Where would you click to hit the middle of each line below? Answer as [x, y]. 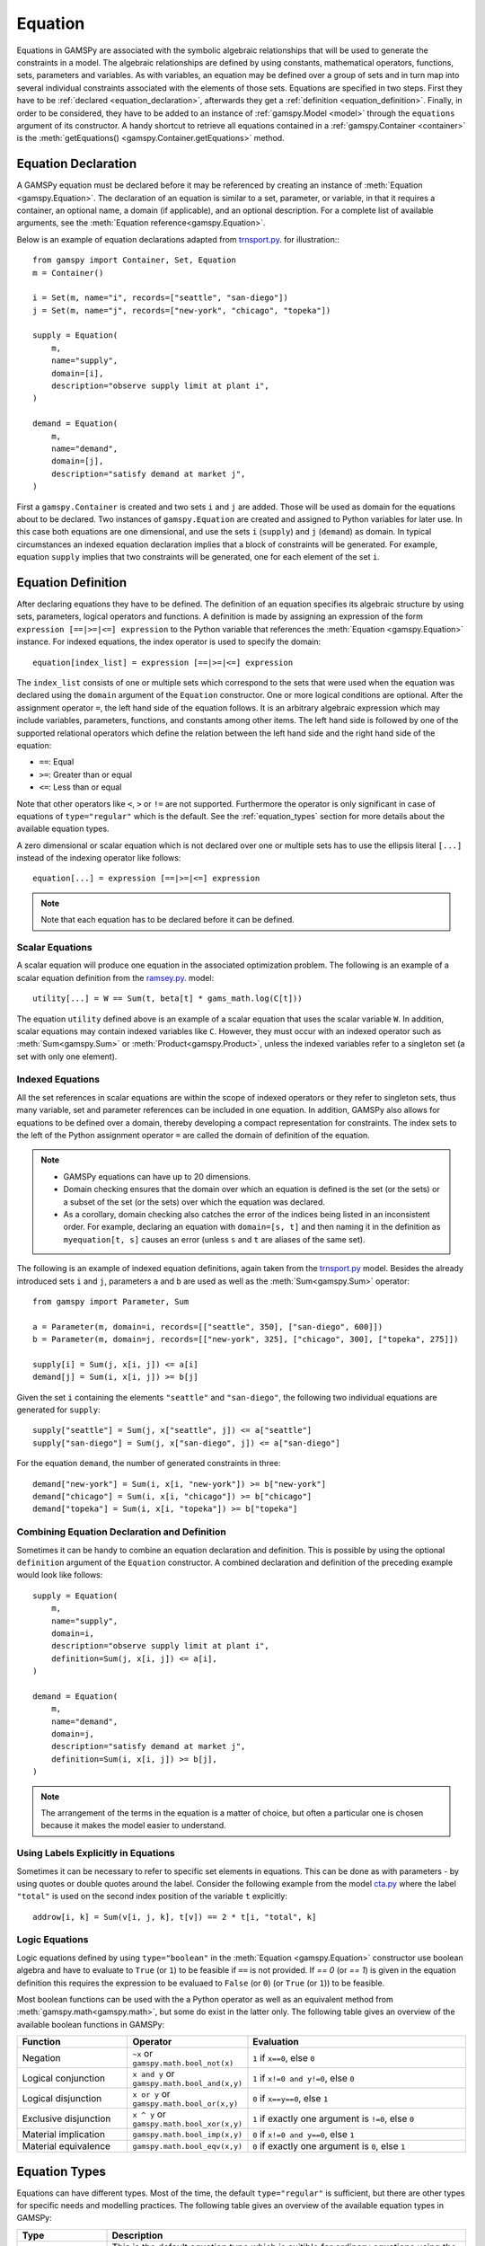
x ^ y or [149, 2114]
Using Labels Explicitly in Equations [96, 1853]
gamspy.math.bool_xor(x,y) [187, 2124]
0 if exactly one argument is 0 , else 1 [329, 2146]
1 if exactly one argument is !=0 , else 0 [334, 2118]
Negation [42, 2057]
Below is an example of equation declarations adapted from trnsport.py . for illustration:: [178, 239]
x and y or [154, 2074]
